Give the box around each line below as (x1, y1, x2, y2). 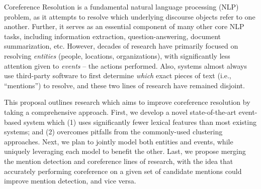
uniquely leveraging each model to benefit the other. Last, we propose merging (4, 146, 246, 156)
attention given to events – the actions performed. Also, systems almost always (4, 60, 247, 71)
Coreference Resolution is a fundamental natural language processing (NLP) (4, 2, 239, 12)
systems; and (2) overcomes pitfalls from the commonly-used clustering (4, 126, 223, 137)
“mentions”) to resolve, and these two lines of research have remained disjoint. (4, 80, 245, 90)
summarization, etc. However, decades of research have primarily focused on (4, 41, 238, 51)
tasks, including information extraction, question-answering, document (4, 31, 221, 41)
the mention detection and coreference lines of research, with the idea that (4, 155, 233, 166)
